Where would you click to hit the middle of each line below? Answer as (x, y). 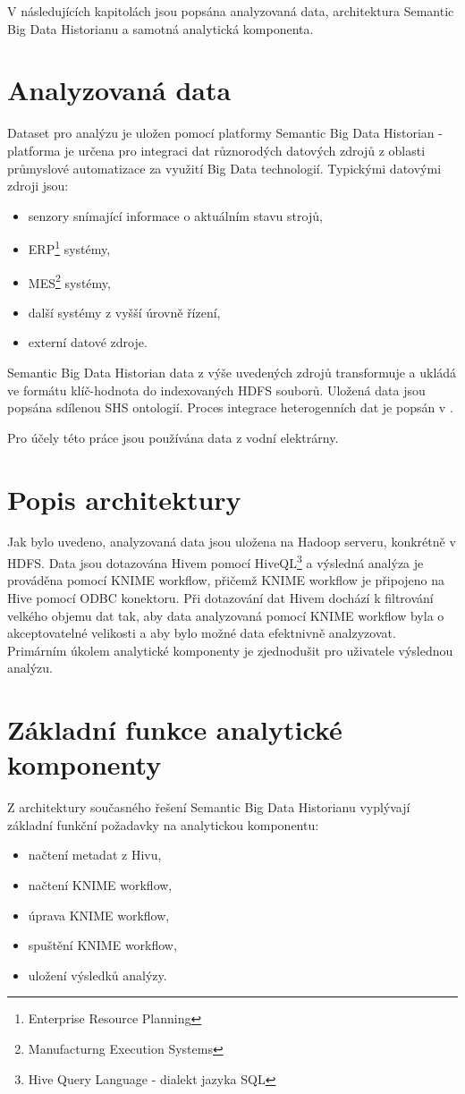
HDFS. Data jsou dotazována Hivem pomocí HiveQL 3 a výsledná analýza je (216, 561)
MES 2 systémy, (69, 281)
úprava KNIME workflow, (99, 915)
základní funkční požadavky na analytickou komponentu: (163, 824)
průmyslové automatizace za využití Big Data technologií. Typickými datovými (224, 168)
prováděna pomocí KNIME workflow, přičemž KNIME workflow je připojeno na (226, 580)
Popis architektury (124, 499)
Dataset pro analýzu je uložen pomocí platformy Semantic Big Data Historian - (225, 133)
